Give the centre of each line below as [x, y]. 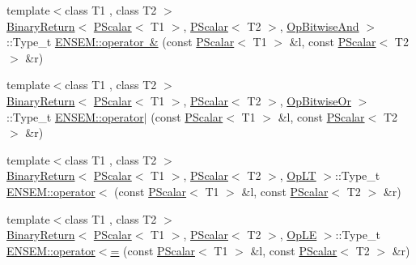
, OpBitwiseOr [315, 100]
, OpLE [298, 235]
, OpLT [298, 175]
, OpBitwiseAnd [319, 26]
